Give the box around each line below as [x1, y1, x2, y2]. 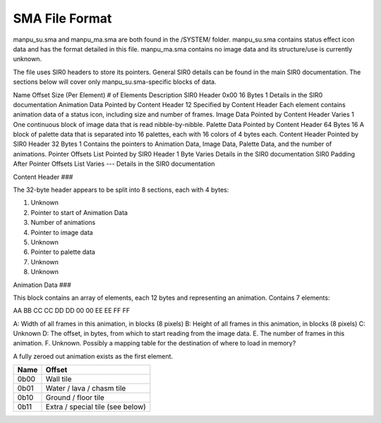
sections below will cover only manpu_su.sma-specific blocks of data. [13, 78, 217, 86]
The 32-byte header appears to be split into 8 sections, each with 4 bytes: [13, 185, 229, 194]
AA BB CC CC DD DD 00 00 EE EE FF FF [13, 307, 131, 315]
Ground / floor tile [45, 393, 105, 403]
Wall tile [45, 374, 72, 384]
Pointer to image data [30, 228, 93, 236]
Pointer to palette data [30, 247, 95, 257]
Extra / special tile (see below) [45, 402, 146, 412]
